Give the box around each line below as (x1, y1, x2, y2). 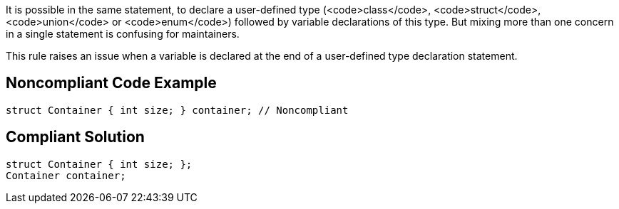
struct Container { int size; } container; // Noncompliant (6, 104, 349, 116)
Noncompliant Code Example (6, 74, 217, 92)
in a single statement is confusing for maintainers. (6, 28, 240, 40)
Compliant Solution (6, 128, 145, 146)
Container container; (6, 169, 126, 181)
